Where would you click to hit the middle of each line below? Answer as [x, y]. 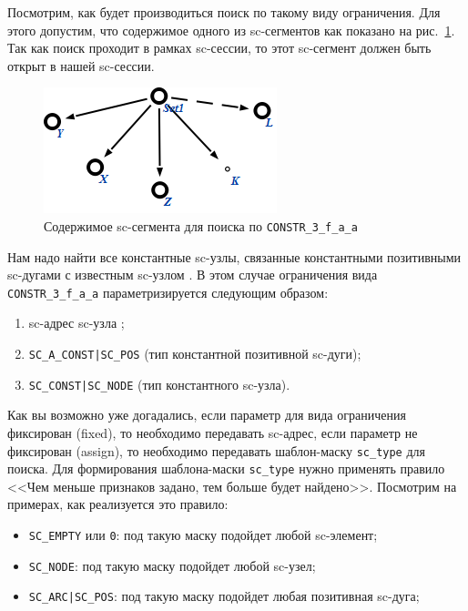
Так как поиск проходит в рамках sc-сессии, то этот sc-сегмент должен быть [219, 48]
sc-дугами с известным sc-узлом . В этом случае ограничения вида [193, 275]
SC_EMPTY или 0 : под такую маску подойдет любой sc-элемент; [203, 535]
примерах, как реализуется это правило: [118, 504]
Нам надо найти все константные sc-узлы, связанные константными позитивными [234, 256]
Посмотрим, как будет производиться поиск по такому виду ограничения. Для [224, 12]
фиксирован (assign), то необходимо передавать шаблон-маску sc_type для [216, 450]
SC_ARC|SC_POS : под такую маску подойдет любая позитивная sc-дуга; [224, 596]
